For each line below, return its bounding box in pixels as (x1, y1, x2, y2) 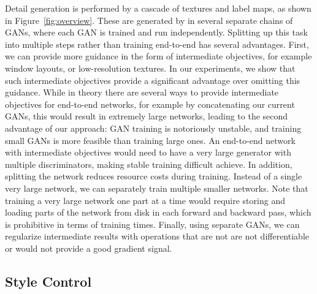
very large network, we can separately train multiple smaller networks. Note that (5, 181, 308, 194)
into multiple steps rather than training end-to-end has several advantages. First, (5, 37, 309, 50)
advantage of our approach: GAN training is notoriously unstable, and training (5, 121, 302, 134)
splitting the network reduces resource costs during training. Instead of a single (5, 170, 302, 183)
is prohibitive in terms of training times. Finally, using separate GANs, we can (5, 217, 300, 230)
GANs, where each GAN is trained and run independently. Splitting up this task (5, 26, 308, 39)
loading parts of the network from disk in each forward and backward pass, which (5, 206, 311, 219)
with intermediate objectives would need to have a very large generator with (5, 146, 291, 159)
